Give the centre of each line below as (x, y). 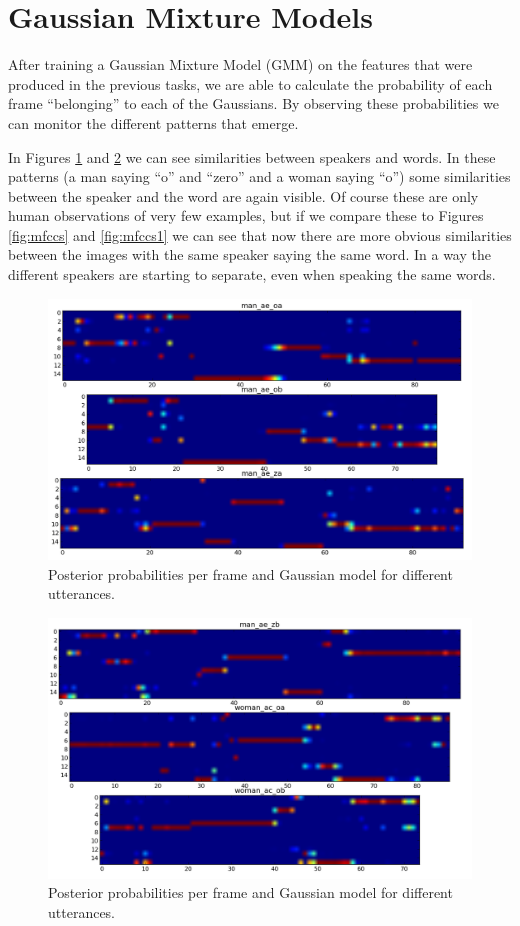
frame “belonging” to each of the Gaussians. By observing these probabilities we (253, 103)
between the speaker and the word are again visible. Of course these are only (243, 195)
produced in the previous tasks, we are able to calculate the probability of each (250, 83)
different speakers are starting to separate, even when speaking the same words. (252, 274)
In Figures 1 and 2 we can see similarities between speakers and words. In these (252, 156)
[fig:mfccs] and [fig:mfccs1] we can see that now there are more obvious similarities (260, 234)
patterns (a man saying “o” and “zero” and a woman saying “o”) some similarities (259, 176)
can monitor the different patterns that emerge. (153, 122)
